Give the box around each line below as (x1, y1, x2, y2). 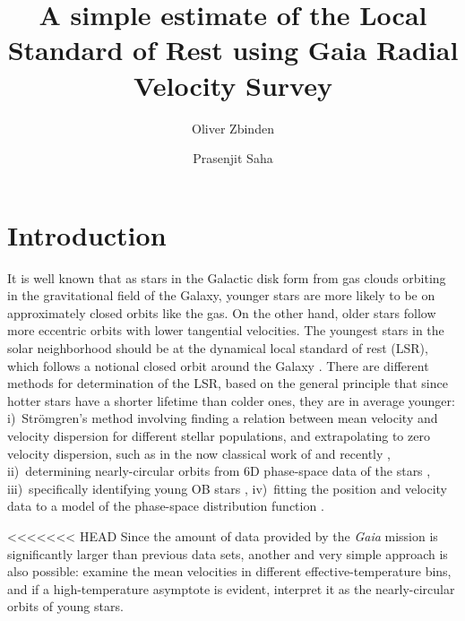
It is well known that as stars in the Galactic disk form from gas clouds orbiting (7, 268, 446, 287)
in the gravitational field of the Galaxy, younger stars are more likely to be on (7, 286, 435, 305)
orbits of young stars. (7, 597, 124, 616)
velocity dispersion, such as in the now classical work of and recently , (7, 444, 391, 462)
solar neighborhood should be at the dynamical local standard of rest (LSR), (7, 339, 428, 357)
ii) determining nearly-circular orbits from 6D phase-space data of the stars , (7, 461, 431, 480)
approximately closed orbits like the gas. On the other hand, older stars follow (7, 303, 436, 322)
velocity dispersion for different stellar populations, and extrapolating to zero (7, 426, 430, 444)
